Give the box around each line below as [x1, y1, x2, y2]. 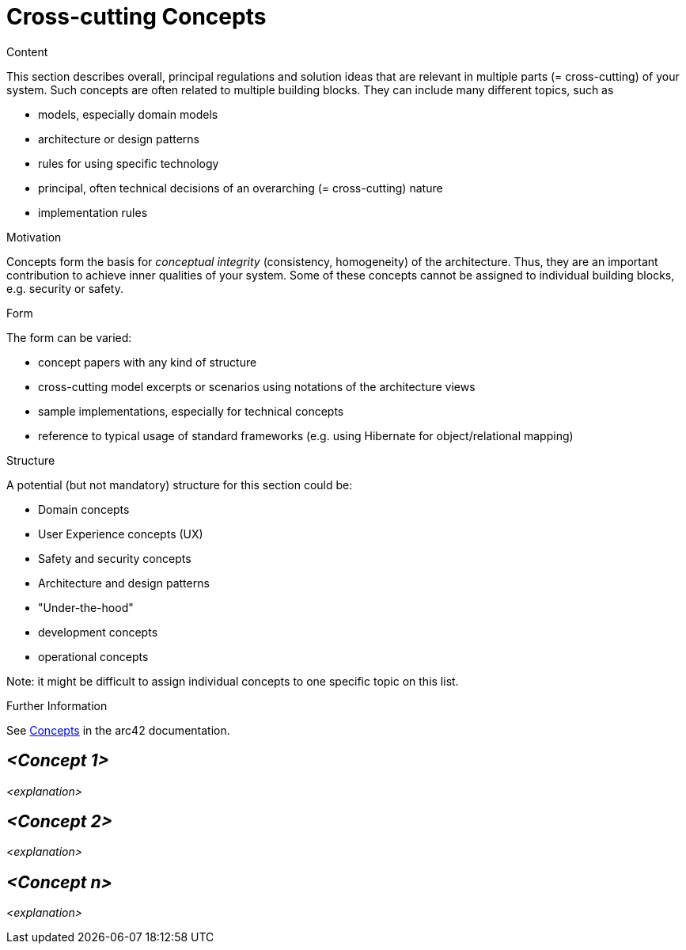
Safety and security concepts [38, 551, 191, 565]
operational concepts [38, 649, 149, 663]
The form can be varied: [6, 330, 132, 344]
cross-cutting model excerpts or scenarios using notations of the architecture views [38, 379, 476, 393]
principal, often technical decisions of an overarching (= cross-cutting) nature [38, 180, 443, 195]
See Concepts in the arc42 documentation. [6, 723, 230, 737]
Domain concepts [38, 502, 130, 516]
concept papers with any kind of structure [38, 355, 257, 369]
